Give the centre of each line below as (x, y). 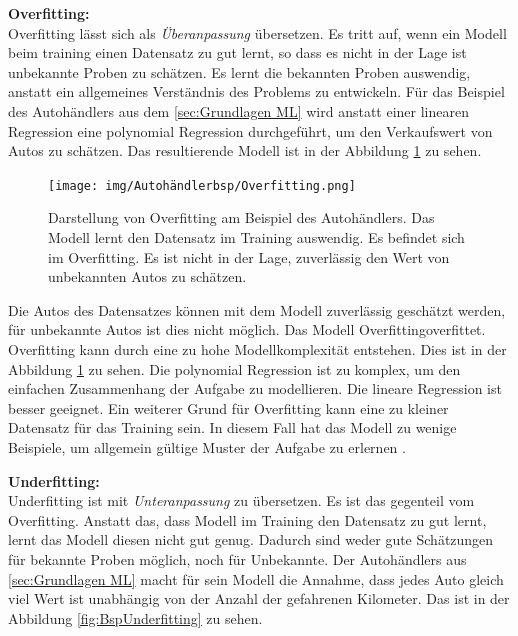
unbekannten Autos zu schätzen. (147, 276)
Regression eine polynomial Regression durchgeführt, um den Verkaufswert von (250, 130)
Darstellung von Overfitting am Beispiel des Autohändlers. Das (241, 217)
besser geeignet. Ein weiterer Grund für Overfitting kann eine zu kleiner (228, 407)
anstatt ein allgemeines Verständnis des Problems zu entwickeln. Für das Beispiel (256, 91)
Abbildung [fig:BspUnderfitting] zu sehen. (135, 617)
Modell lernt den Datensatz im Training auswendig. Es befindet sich (256, 237)
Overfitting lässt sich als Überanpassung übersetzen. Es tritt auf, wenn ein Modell (257, 32)
